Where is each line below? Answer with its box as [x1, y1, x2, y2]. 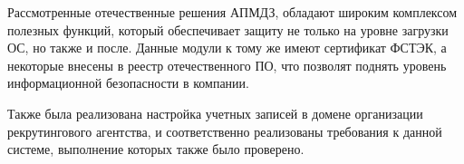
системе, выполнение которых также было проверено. [7, 140, 304, 159]
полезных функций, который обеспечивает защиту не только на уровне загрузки [7, 20, 449, 39]
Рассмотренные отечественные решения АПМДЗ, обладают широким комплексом [7, 3, 458, 21]
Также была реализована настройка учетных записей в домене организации [7, 103, 423, 122]
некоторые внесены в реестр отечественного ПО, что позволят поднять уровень [7, 55, 447, 74]
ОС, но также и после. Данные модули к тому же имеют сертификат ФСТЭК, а [7, 38, 447, 57]
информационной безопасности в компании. [7, 73, 249, 92]
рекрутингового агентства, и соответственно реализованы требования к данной [7, 121, 442, 140]
